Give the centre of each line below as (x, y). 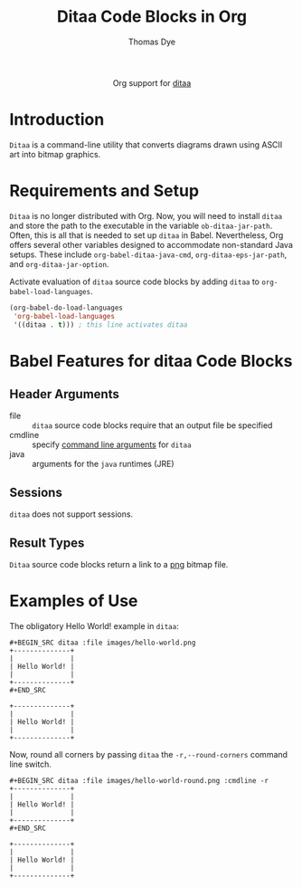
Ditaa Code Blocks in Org (152, 17)
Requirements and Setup (104, 191)
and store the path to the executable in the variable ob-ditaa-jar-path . (141, 225)
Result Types (47, 543)
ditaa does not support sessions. (71, 514)
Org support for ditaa (152, 82)
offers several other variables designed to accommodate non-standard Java (151, 244)
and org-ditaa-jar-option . (59, 263)
